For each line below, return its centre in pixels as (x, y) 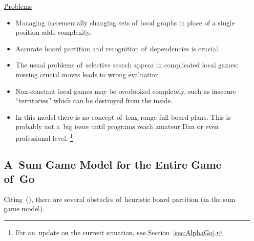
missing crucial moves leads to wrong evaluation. (88, 74)
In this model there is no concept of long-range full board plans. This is (123, 117)
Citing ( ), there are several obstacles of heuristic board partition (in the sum (120, 199)
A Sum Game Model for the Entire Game (113, 164)
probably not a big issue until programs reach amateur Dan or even (117, 126)
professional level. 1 (44, 137)
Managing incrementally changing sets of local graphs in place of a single (125, 22)
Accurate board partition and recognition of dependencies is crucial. (118, 48)
